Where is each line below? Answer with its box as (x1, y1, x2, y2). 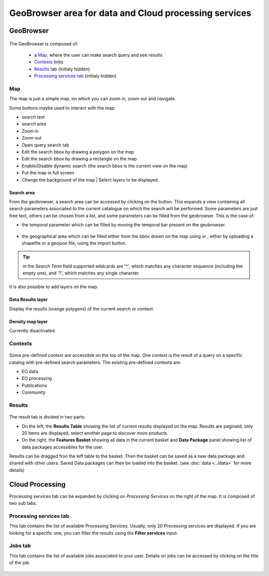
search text (21, 114, 45, 120)
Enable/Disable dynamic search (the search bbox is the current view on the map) (21, 162, 188, 169)
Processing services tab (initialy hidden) (34, 73, 117, 79)
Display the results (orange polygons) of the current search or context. (9, 305, 154, 311)
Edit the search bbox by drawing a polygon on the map (21, 149, 134, 154)
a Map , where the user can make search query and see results (34, 52, 163, 58)
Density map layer (9, 318, 48, 324)
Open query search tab (21, 142, 69, 148)
